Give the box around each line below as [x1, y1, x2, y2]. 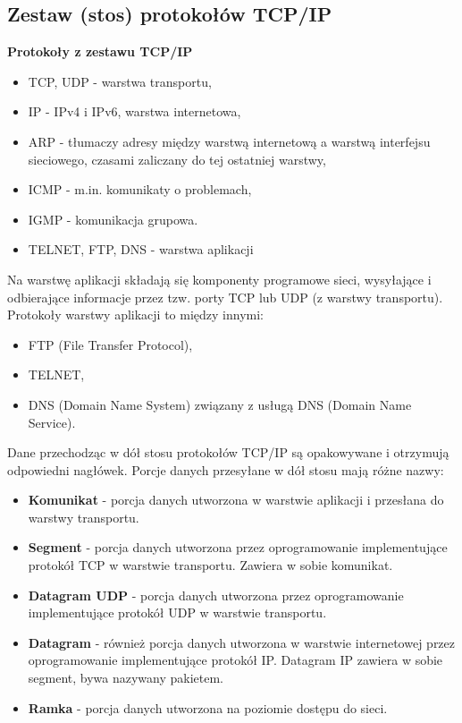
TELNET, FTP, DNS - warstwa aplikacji [28, 240, 254, 259]
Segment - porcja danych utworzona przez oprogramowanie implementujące [28, 538, 448, 557]
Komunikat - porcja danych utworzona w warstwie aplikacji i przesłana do [28, 490, 444, 509]
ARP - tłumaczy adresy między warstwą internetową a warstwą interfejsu [28, 132, 431, 150]
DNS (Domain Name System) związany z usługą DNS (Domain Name [28, 395, 412, 413]
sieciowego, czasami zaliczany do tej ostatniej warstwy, [28, 149, 326, 168]
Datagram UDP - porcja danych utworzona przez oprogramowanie [28, 585, 404, 604]
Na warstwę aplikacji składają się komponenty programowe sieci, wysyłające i [7, 269, 432, 288]
